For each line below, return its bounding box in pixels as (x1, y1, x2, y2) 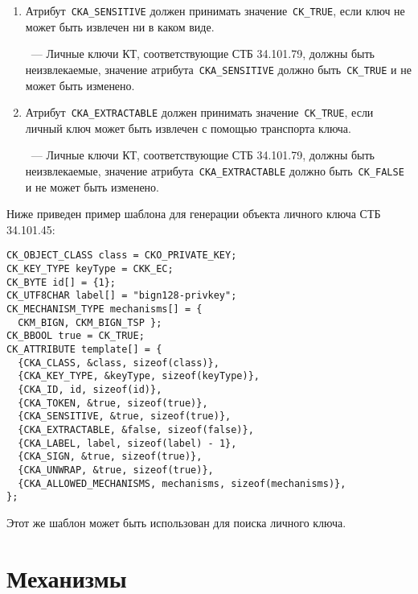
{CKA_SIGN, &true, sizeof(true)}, (18, 451, 203, 463)
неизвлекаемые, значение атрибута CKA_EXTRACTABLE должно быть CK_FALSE (25, 162, 404, 179)
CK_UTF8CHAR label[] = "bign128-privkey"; (6, 290, 237, 302)
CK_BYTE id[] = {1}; (6, 276, 117, 288)
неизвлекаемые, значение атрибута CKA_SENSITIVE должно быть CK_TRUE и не (25, 60, 412, 77)
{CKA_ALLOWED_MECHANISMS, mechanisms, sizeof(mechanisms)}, (18, 477, 346, 489)
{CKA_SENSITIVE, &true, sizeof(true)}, (18, 410, 232, 423)
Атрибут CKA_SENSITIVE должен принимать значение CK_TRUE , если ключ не (25, 2, 405, 19)
